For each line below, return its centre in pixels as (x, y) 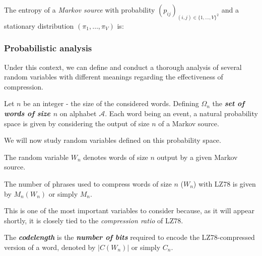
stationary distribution (39, 25)
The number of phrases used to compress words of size (88, 184)
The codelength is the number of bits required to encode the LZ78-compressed (129, 237)
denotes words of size (116, 157)
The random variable (37, 157)
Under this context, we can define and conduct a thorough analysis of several (123, 67)
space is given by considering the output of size (77, 123)
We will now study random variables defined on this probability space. (113, 140)
